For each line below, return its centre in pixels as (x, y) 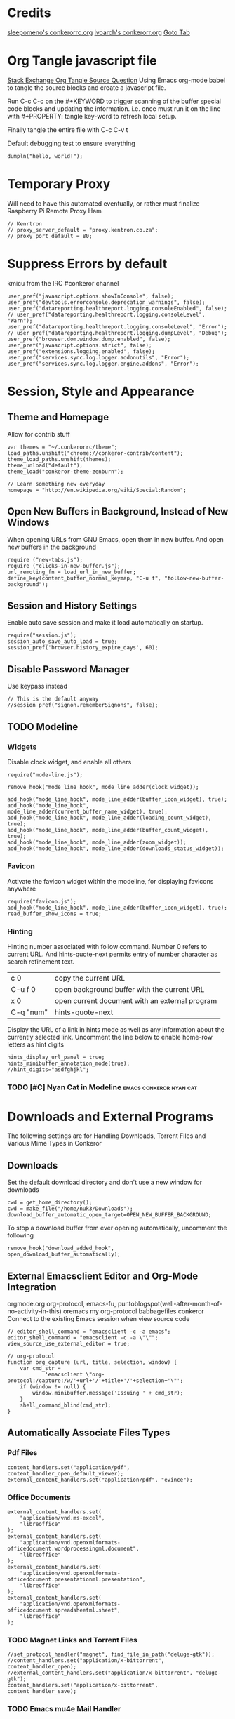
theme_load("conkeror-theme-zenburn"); (66, 472)
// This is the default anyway (53, 699)
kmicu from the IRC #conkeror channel (63, 283)
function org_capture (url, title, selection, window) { (92, 1362)
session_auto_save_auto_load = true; (62, 642)
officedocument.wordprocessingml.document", (73, 1548)
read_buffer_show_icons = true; (54, 914)
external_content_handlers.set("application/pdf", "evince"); (100, 1480)
